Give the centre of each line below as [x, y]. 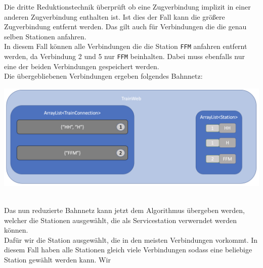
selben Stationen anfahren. [45, 36]
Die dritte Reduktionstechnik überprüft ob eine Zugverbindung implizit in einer [127, 7]
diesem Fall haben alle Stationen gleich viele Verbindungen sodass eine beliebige [128, 250]
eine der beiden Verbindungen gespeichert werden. [82, 66]
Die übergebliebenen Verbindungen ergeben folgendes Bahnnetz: [103, 76]
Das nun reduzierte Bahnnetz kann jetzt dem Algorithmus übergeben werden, [124, 210]
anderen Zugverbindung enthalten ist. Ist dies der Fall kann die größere [115, 16]
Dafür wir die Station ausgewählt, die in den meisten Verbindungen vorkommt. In [131, 239]
